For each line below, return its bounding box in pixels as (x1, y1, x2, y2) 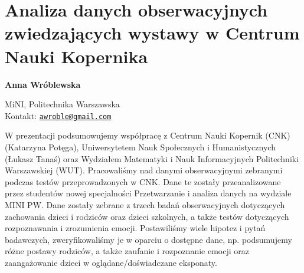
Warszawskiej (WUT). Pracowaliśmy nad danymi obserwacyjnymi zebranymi (5, 164, 283, 176)
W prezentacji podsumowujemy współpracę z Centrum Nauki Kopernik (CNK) (5, 129, 290, 142)
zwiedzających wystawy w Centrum (5, 21, 300, 45)
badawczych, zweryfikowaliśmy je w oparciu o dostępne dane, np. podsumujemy (5, 233, 292, 245)
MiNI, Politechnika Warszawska (5, 98, 120, 110)
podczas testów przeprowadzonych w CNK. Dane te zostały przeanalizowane (5, 175, 281, 188)
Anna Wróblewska (5, 78, 81, 90)
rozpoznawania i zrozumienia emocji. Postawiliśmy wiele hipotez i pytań (5, 222, 266, 234)
